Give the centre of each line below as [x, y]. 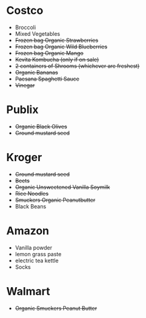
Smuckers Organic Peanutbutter [55, 200]
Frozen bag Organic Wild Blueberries [61, 47]
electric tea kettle [37, 260]
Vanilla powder [34, 247]
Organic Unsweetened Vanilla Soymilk [62, 187]
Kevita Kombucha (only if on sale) [57, 59]
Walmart [28, 291]
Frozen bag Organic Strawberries [57, 40]
